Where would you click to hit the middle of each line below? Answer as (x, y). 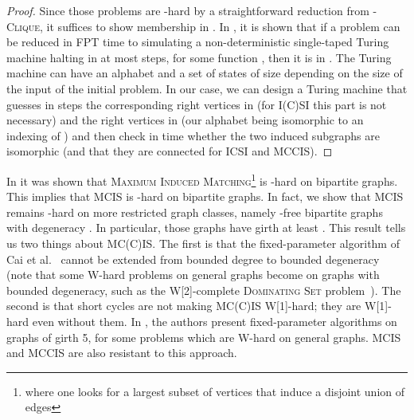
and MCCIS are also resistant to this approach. (122, 353)
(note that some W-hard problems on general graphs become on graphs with (193, 275)
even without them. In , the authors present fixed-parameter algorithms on (215, 321)
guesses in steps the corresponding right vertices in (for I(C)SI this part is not (197, 104)
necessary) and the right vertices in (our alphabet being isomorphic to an (185, 120)
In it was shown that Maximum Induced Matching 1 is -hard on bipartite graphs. (202, 179)
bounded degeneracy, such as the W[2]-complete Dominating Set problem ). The (204, 290)
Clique (23, 26)
